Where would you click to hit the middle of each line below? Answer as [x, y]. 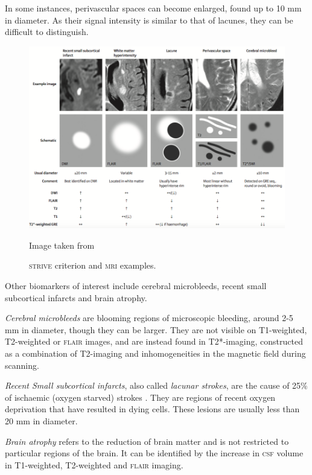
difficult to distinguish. [47, 32]
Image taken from [62, 245]
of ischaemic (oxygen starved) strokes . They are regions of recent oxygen [140, 397]
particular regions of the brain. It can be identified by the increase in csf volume [154, 453]
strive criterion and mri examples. [93, 265]
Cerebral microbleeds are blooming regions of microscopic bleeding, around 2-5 [149, 318]
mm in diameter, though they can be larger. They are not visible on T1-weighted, [156, 329]
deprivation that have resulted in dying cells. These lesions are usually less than [152, 409]
